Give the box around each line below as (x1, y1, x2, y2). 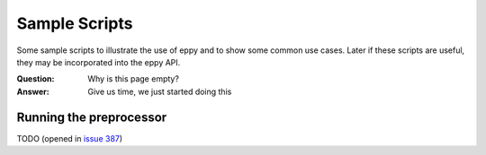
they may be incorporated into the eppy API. (16, 56, 181, 67)
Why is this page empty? (87, 73, 180, 84)
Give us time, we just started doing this (87, 86, 232, 97)
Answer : (16, 86, 49, 97)
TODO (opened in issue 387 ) (16, 133, 123, 143)
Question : (16, 73, 55, 84)
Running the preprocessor (16, 109, 167, 125)
